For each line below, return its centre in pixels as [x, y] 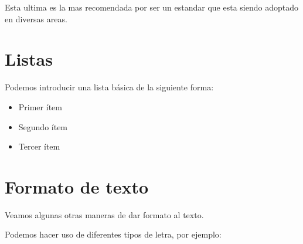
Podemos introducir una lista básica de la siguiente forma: [109, 87]
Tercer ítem [39, 146]
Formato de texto [77, 186]
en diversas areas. [36, 18]
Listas [29, 59]
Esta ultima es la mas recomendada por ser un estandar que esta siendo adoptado [151, 7]
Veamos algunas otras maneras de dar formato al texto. [104, 214]
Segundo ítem [43, 126]
